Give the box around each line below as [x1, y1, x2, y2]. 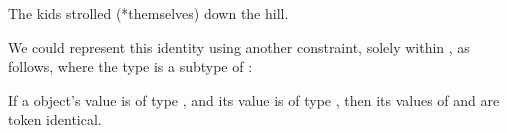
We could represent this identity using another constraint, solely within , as [8, 36, 470, 57]
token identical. [8, 109, 102, 130]
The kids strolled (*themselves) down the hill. [8, 3, 289, 23]
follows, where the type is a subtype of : [8, 56, 253, 77]
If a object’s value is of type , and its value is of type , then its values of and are [8, 89, 500, 110]
